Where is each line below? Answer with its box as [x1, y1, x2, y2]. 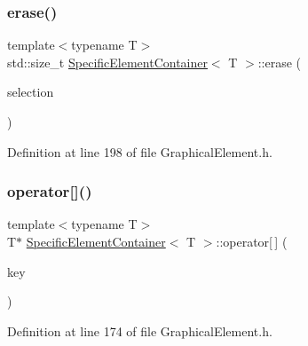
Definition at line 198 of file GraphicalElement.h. [7, 142, 272, 161]
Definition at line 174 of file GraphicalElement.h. [7, 321, 272, 340]
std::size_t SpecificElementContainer [7, 52, 208, 71]
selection [7, 83, 54, 101]
